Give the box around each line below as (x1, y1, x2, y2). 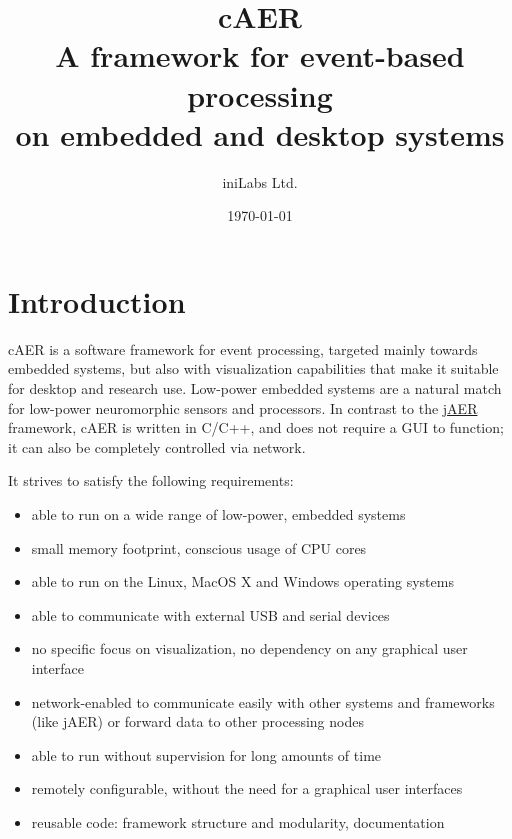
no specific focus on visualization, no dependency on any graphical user (31, 638, 468, 659)
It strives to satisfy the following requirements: (8, 470, 294, 491)
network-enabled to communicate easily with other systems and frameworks (31, 691, 495, 712)
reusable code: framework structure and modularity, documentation (31, 811, 445, 832)
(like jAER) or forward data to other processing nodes (31, 711, 364, 732)
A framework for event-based (55, 35, 465, 76)
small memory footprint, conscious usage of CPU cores (31, 537, 367, 558)
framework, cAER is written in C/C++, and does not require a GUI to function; (8, 417, 504, 438)
